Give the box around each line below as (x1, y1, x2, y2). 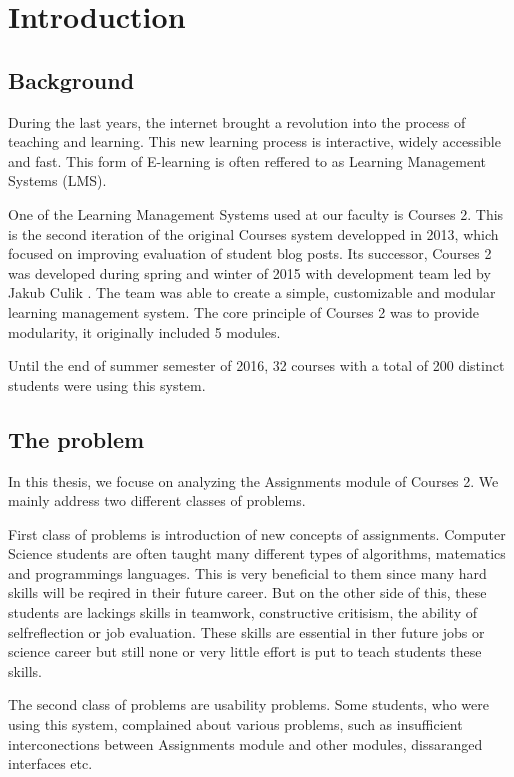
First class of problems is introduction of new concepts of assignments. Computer (8, 523, 506, 544)
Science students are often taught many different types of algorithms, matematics (8, 543, 506, 564)
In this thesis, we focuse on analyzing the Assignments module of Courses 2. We (8, 470, 499, 491)
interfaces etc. (8, 753, 93, 774)
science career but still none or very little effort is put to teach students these (8, 641, 482, 662)
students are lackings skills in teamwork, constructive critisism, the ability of (8, 602, 477, 623)
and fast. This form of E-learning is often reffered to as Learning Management (8, 150, 487, 171)
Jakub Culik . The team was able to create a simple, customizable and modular (8, 282, 496, 303)
